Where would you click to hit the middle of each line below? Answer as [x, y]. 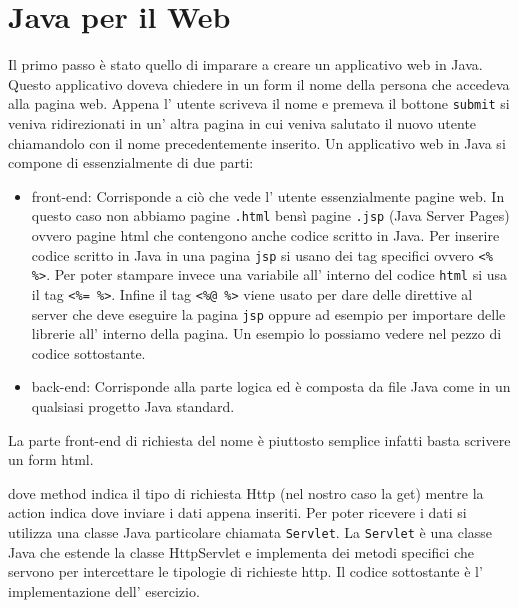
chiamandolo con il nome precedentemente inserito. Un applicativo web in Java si [257, 142]
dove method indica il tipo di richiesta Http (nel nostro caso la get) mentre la [246, 492]
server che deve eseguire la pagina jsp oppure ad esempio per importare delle [268, 313]
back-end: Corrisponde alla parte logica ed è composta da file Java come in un [271, 386]
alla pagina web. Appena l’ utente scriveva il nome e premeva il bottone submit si [259, 103]
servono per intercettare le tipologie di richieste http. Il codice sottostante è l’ [245, 571]
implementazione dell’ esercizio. [104, 590]
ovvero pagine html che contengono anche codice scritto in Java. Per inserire [265, 235]
